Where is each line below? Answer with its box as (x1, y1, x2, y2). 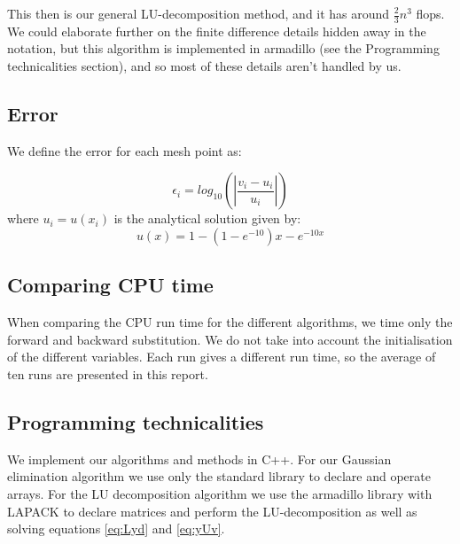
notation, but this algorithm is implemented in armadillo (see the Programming (7, 39, 440, 58)
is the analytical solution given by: (113, 209, 301, 228)
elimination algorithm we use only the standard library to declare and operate (7, 467, 431, 486)
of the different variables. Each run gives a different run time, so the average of (7, 347, 436, 366)
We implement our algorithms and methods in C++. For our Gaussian (7, 449, 392, 468)
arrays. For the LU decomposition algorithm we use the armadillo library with (7, 484, 433, 502)
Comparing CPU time (7, 271, 214, 299)
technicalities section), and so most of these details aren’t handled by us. (7, 57, 402, 75)
